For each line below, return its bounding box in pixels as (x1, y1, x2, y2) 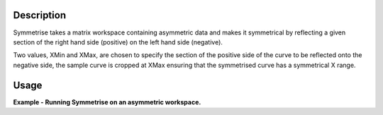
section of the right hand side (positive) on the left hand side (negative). (13, 37, 223, 46)
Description (13, 9, 67, 21)
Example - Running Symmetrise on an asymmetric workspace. (13, 97, 201, 106)
